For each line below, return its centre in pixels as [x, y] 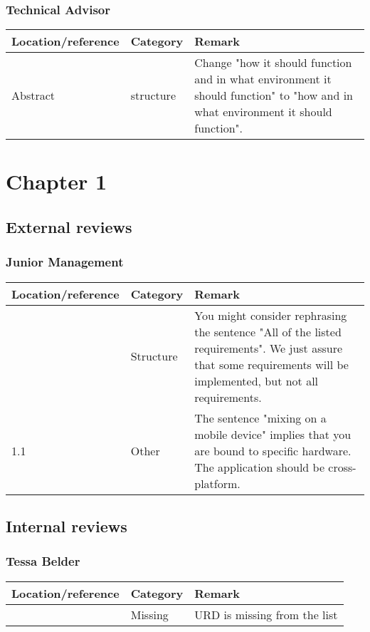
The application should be [260, 467]
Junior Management [65, 262]
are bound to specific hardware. [273, 450]
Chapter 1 [57, 181]
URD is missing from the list [266, 614]
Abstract [33, 95]
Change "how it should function [273, 63]
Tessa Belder [43, 561]
